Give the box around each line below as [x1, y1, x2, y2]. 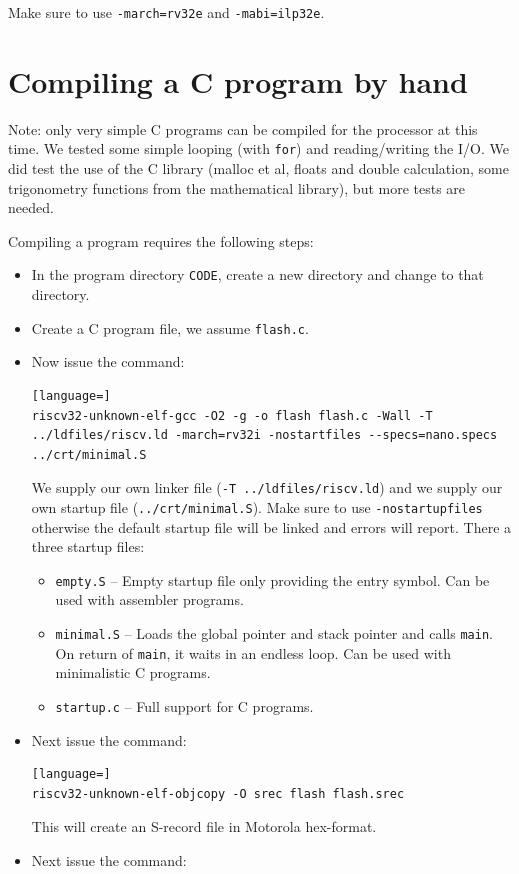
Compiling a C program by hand [8, 60, 468, 101]
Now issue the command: [31, 351, 185, 372]
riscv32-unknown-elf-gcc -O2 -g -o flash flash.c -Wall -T [31, 408, 433, 423]
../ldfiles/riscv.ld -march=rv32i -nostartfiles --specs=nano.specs [31, 428, 498, 443]
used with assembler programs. [55, 589, 244, 610]
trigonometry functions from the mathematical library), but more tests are [8, 177, 466, 198]
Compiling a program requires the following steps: [8, 230, 314, 251]
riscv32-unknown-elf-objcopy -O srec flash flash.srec [31, 786, 405, 801]
